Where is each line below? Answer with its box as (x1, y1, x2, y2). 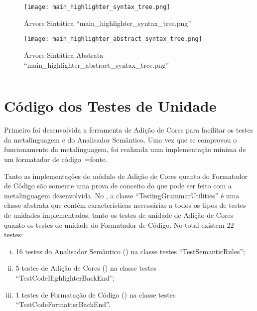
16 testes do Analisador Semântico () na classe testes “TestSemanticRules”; (15, 246, 245, 256)
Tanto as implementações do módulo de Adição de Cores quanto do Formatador (4, 170, 248, 181)
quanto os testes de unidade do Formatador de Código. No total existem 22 (4, 219, 234, 230)
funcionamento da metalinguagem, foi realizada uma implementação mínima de (4, 144, 246, 155)
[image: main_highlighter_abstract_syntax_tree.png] (24, 35, 202, 43)
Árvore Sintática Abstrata (24, 49, 104, 60)
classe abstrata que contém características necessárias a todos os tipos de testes (4, 200, 246, 210)
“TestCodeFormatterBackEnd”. (15, 299, 111, 310)
